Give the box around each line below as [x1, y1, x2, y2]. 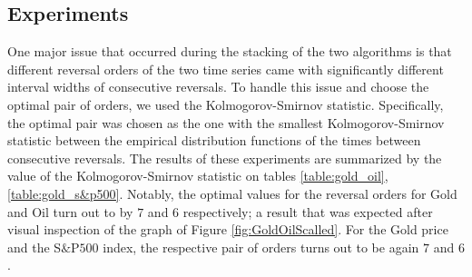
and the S [7, 237, 62, 256]
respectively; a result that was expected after [182, 202, 433, 221]
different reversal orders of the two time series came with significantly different [7, 59, 444, 78]
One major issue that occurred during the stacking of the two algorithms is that [7, 42, 452, 61]
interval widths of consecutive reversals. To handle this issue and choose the [7, 77, 429, 96]
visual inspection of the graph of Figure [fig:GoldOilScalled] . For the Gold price [7, 220, 448, 239]
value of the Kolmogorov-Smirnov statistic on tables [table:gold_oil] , [7, 166, 388, 185]
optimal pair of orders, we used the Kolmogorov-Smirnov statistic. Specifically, [7, 94, 444, 114]
